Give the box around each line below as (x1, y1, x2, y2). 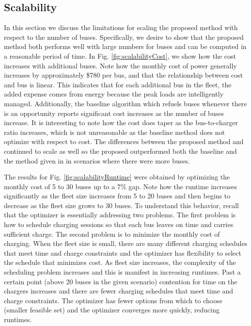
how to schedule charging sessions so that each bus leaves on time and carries (4, 219, 234, 229)
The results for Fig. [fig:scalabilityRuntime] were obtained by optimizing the (4, 172, 230, 182)
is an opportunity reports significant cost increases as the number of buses (4, 108, 224, 118)
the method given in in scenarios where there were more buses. (4, 155, 190, 165)
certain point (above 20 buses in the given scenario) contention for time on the (4, 276, 237, 286)
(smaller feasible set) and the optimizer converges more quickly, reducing (4, 305, 220, 315)
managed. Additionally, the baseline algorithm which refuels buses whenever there (4, 98, 247, 108)
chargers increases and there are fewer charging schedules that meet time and (4, 286, 234, 296)
